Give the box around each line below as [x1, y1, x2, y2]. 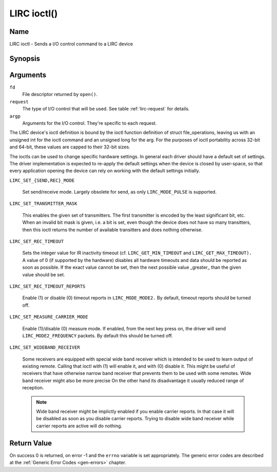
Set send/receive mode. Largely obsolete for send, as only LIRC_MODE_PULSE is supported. [22, 189, 217, 195]
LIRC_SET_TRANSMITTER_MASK [9, 201, 77, 206]
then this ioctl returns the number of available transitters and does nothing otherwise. [22, 226, 203, 233]
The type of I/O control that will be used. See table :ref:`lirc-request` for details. [22, 106, 190, 112]
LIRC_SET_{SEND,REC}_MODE [9, 177, 75, 183]
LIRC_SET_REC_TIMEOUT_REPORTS [9, 283, 86, 289]
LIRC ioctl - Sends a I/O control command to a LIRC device [9, 41, 133, 47]
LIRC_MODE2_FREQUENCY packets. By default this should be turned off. [22, 332, 173, 338]
